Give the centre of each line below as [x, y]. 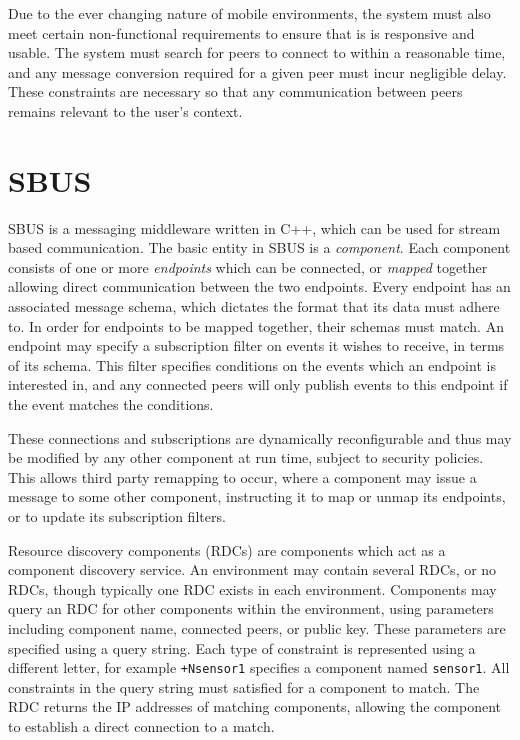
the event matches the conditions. [111, 404]
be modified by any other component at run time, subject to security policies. [246, 457]
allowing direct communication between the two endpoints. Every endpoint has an [259, 286]
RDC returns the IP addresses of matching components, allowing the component [255, 706]
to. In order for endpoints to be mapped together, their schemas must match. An [256, 325]
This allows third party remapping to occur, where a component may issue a [242, 476]
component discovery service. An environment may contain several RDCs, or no [252, 569]
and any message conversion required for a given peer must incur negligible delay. [257, 71]
